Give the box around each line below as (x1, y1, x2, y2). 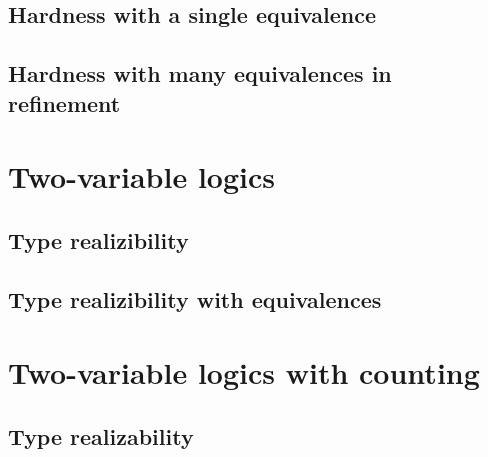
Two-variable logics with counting (8, 352, 480, 393)
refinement (8, 87, 121, 118)
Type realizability (8, 420, 194, 451)
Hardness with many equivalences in (8, 58, 392, 89)
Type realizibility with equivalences (8, 283, 382, 314)
